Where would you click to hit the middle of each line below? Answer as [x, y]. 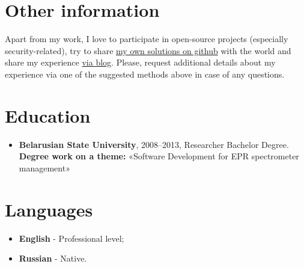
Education [48, 115]
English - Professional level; [71, 238]
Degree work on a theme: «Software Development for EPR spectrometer [159, 156]
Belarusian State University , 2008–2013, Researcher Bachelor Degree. [154, 144]
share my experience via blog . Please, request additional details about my [140, 62]
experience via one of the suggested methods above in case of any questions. [145, 74]
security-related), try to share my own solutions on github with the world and [148, 50]
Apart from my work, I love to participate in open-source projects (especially [147, 39]
